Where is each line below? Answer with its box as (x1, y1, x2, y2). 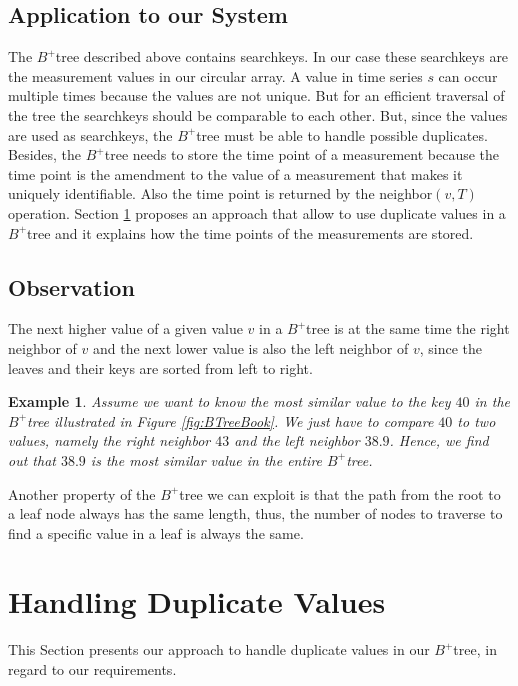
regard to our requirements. (8, 659, 177, 679)
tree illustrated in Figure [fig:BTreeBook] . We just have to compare (27, 410, 434, 431)
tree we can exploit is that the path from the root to (179, 483, 501, 504)
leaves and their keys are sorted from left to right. (8, 357, 313, 378)
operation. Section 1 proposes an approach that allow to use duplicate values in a (8, 202, 506, 223)
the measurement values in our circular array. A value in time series (8, 65, 423, 86)
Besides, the (8, 144, 82, 165)
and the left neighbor (234, 430, 360, 451)
